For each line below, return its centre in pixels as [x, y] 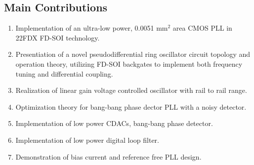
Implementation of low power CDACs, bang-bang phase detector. [114, 123]
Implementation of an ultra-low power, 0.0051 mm [92, 28]
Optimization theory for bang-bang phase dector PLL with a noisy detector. [131, 106]
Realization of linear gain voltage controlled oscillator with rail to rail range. [131, 90]
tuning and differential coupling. [64, 73]
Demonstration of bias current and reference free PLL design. [108, 156]
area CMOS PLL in [202, 28]
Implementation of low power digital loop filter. [87, 140]
